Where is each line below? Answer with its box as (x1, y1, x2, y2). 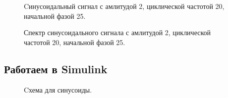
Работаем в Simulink (4, 61, 108, 76)
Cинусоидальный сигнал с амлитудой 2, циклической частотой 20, (24, 1, 225, 11)
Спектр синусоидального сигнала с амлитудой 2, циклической (24, 27, 211, 38)
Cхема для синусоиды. (24, 84, 92, 95)
